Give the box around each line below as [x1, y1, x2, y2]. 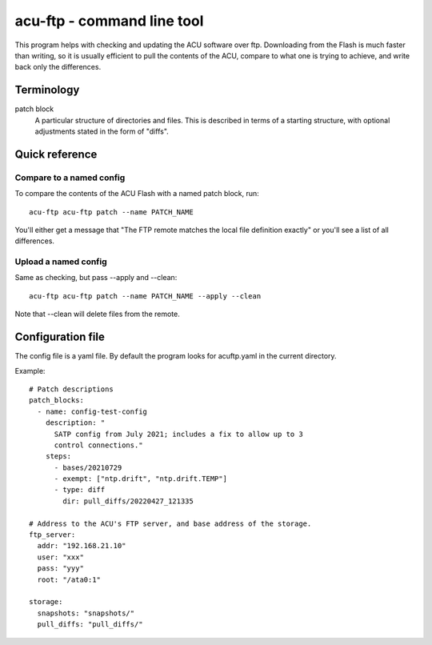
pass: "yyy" [37, 564, 84, 573]
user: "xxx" [37, 552, 84, 562]
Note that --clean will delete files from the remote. [14, 309, 180, 319]
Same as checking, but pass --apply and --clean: [14, 273, 178, 282]
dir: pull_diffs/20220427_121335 [62, 496, 194, 506]
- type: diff [54, 485, 106, 495]
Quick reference [14, 147, 98, 161]
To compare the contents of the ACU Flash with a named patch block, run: [14, 189, 259, 198]
